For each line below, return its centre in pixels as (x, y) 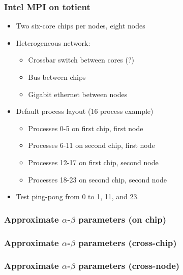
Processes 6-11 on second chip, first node (91, 145)
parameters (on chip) (123, 219)
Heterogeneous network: (53, 42)
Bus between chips (57, 77)
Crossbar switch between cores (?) (81, 60)
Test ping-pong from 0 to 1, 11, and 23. (78, 196)
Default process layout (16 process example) (85, 111)
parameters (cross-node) (129, 266)
